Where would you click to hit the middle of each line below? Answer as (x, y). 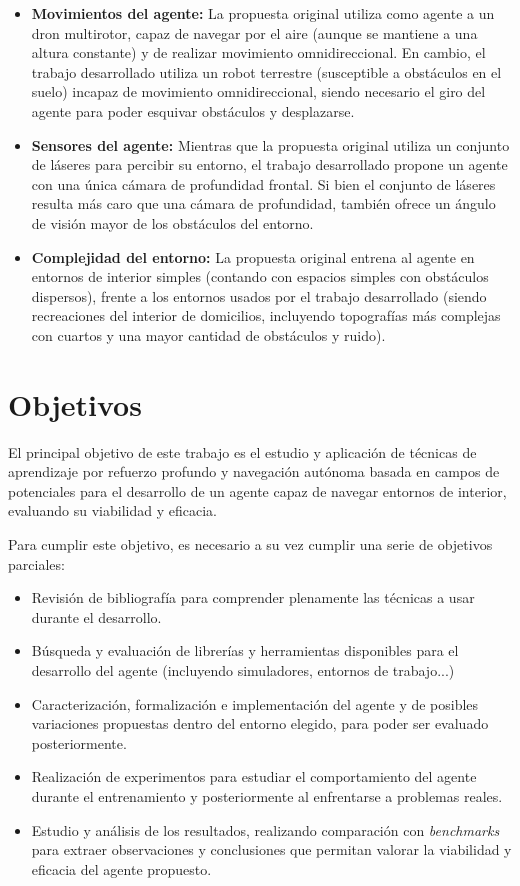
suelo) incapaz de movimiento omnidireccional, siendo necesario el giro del (258, 91)
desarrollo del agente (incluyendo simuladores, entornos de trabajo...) (243, 669)
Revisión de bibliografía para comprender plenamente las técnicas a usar (253, 597)
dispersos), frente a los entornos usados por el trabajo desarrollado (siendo (259, 295)
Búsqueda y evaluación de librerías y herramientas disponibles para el (245, 650)
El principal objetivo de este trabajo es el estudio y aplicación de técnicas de (242, 451)
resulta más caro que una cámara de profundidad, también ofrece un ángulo (263, 203)
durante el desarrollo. (96, 616)
